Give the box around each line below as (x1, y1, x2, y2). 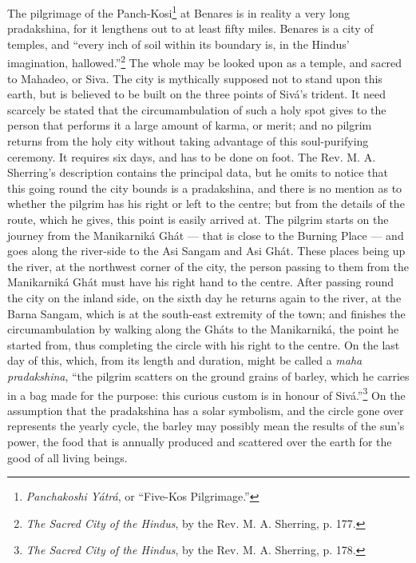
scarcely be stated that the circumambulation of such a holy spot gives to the (7, 101, 386, 118)
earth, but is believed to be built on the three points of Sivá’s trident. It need (7, 86, 386, 102)
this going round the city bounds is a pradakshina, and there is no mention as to (7, 179, 402, 196)
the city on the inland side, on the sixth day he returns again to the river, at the (7, 289, 402, 305)
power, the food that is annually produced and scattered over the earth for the (7, 433, 392, 449)
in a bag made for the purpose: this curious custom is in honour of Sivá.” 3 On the (7, 384, 406, 403)
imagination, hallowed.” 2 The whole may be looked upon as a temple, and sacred (7, 52, 402, 71)
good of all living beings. (7, 449, 128, 465)
